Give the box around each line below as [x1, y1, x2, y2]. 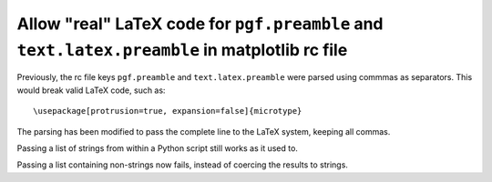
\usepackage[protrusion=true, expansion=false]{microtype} [33, 106, 302, 116]
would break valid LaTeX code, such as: [16, 85, 166, 96]
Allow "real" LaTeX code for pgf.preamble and [16, 14, 384, 34]
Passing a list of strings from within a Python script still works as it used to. [16, 142, 298, 154]
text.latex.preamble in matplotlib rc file [16, 39, 348, 60]
